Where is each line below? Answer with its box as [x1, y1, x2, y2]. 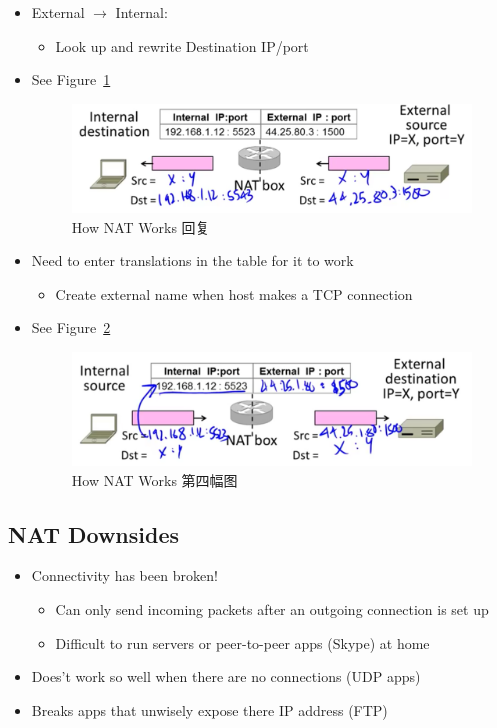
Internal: [115, 2, 168, 22]
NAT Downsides [8, 518, 180, 549]
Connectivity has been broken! [31, 565, 218, 586]
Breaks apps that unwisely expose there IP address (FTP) [31, 699, 388, 720]
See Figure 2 [31, 317, 111, 338]
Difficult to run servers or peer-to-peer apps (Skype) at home [55, 632, 430, 653]
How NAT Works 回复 [71, 216, 210, 237]
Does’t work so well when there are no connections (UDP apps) [31, 666, 421, 687]
